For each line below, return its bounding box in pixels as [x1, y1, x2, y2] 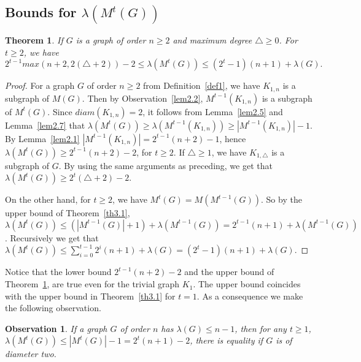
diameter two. [5, 347, 56, 360]
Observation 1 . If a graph [5, 322, 107, 334]
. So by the [261, 193, 302, 206]
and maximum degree [173, 34, 252, 47]
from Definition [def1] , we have [143, 79, 260, 92]
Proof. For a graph [5, 79, 75, 92]
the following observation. [5, 301, 101, 314]
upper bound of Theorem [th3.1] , [5, 206, 130, 219]
